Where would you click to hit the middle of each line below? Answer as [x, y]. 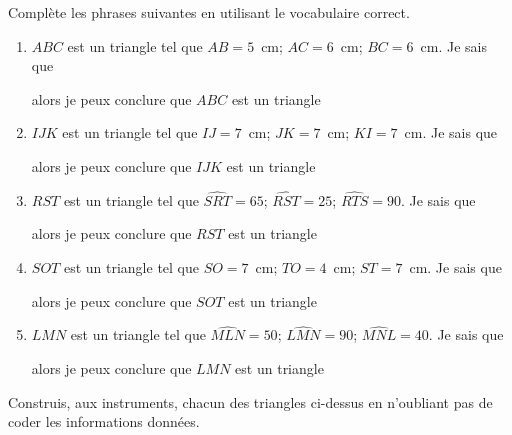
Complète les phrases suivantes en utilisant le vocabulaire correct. [209, 12]
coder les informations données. [104, 421]
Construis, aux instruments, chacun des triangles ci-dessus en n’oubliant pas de [250, 401]
